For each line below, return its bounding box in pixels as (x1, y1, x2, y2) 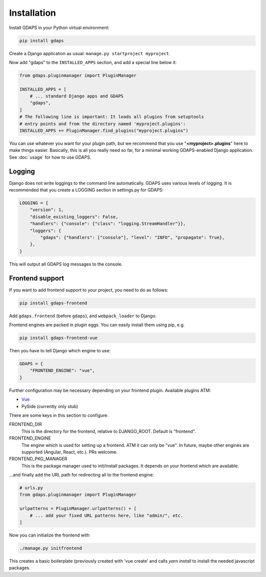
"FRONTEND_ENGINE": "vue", (30, 368, 96, 373)
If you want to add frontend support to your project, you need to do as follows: (9, 287, 168, 293)
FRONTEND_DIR (9, 421, 42, 427)
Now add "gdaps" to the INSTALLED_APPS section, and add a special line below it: (9, 59, 177, 65)
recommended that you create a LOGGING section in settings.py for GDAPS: (9, 187, 164, 193)
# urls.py (19, 485, 43, 491)
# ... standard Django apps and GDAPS (30, 94, 124, 99)
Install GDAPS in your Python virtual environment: (9, 25, 110, 31)
